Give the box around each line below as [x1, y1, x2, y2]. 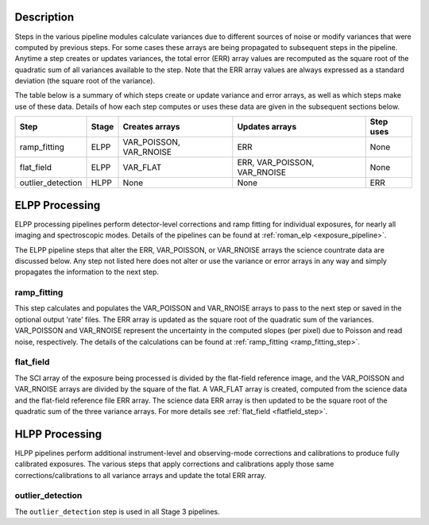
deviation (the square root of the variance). [14, 76, 156, 86]
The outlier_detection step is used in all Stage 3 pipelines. [14, 507, 220, 516]
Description [14, 10, 75, 24]
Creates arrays [122, 122, 180, 133]
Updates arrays [237, 122, 297, 133]
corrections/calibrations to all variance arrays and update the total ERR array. [14, 470, 267, 480]
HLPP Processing [14, 427, 102, 441]
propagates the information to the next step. [14, 267, 159, 277]
